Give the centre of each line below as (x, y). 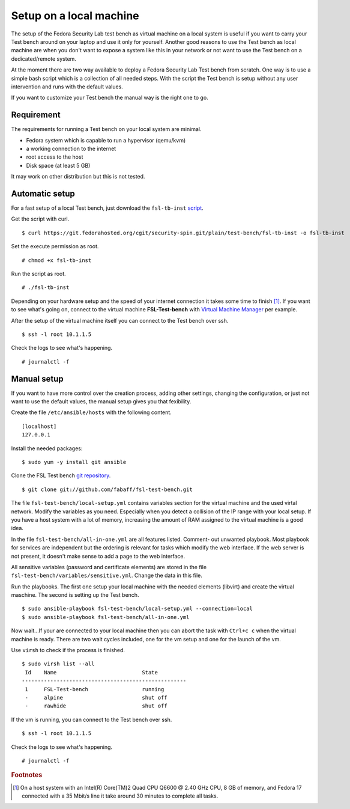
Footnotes (27, 775)
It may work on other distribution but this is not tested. (78, 177)
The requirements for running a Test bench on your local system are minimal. (106, 129)
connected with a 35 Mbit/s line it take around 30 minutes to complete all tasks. (120, 796)
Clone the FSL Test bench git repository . (61, 475)
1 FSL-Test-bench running (95, 689)
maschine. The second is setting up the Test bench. (75, 595)
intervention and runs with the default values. (67, 87)
